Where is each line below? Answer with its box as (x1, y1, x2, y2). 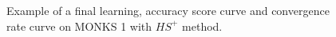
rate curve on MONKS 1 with (6, 17, 152, 34)
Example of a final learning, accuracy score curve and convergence (6, 2, 330, 18)
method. (182, 17, 223, 34)
